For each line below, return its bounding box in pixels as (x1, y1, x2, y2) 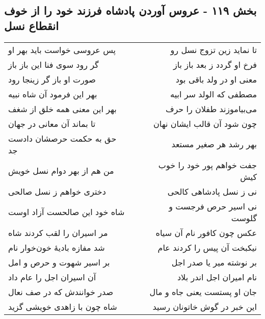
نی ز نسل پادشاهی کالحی (167, 185, 257, 197)
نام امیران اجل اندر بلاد (177, 271, 257, 283)
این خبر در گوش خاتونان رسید (152, 300, 257, 312)
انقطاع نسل (4, 17, 59, 33)
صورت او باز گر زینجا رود (8, 73, 96, 85)
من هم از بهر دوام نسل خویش (8, 165, 114, 177)
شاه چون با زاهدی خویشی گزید (8, 300, 117, 312)
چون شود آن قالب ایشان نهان (153, 117, 257, 129)
